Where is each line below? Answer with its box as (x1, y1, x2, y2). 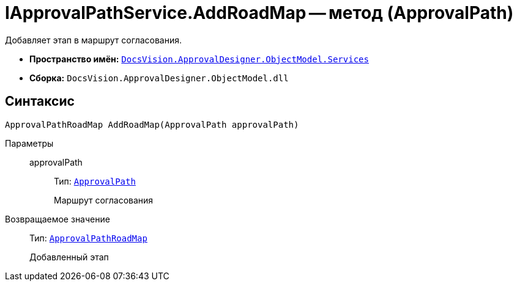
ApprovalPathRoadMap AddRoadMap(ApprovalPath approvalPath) (5, 119, 299, 130)
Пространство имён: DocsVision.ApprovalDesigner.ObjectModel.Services (29, 53, 369, 64)
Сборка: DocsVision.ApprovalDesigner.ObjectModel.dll (29, 72, 289, 83)
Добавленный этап (29, 251, 109, 262)
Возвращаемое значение (5, 213, 110, 224)
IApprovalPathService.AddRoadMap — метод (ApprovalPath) (5, 2, 514, 23)
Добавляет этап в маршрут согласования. (5, 34, 182, 45)
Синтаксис (5, 94, 75, 109)
